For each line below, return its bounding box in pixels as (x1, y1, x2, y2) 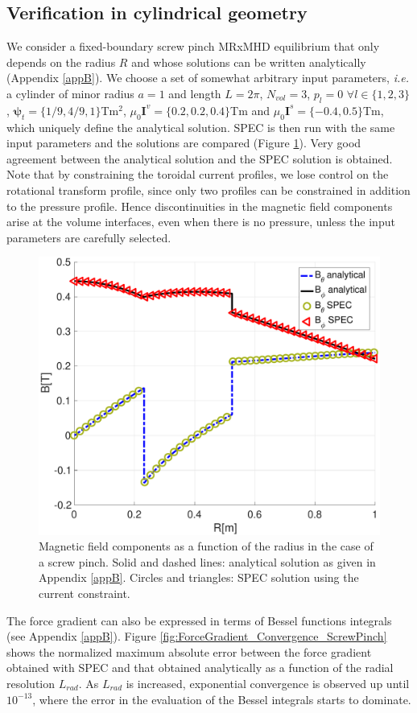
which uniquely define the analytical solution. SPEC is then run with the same (6, 118, 395, 135)
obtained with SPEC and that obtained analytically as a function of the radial (6, 659, 394, 676)
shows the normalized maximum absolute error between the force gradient (6, 643, 372, 660)
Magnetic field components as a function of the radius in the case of (39, 538, 374, 554)
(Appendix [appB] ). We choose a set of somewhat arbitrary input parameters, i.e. (6, 69, 409, 86)
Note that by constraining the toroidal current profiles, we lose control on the (6, 166, 389, 183)
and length (168, 84, 221, 101)
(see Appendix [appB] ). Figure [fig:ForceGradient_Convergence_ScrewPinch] (6, 628, 387, 645)
